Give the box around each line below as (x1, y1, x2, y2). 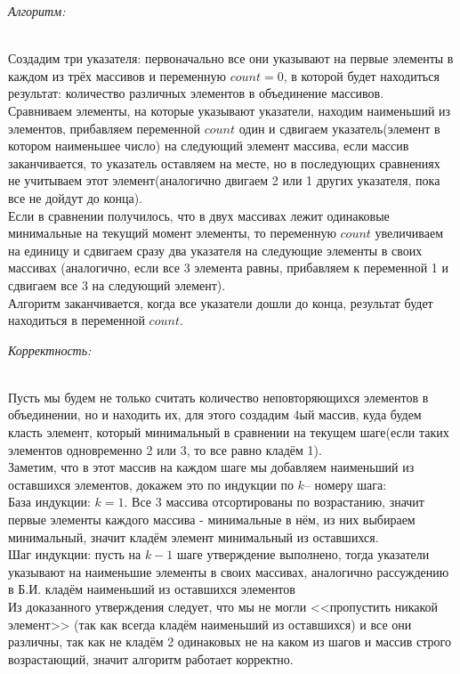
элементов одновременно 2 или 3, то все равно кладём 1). (8, 440, 322, 459)
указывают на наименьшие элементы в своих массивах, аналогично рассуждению (8, 562, 449, 581)
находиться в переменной (8, 311, 145, 329)
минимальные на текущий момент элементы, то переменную (8, 223, 336, 242)
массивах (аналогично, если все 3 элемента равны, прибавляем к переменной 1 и (8, 258, 448, 277)
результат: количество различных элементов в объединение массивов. (8, 84, 384, 102)
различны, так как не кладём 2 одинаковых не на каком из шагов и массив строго (8, 632, 451, 651)
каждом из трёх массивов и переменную (8, 66, 226, 85)
